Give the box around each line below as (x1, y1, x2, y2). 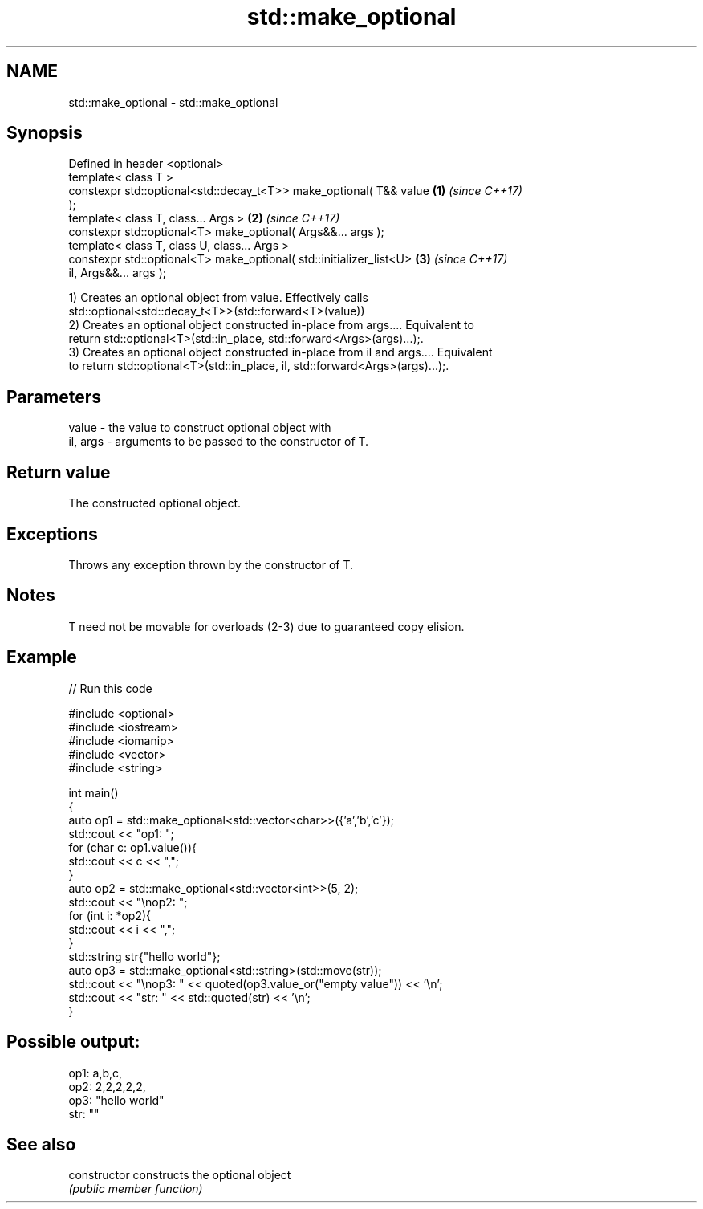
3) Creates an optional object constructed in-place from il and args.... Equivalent (68, 345, 493, 360)
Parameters (6, 386, 101, 407)
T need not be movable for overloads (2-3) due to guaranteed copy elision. (68, 619, 465, 633)
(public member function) (68, 1182, 203, 1196)
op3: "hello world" (68, 1093, 165, 1107)
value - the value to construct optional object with (68, 421, 331, 435)
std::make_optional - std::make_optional (68, 95, 278, 109)
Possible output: (6, 1032, 140, 1052)
